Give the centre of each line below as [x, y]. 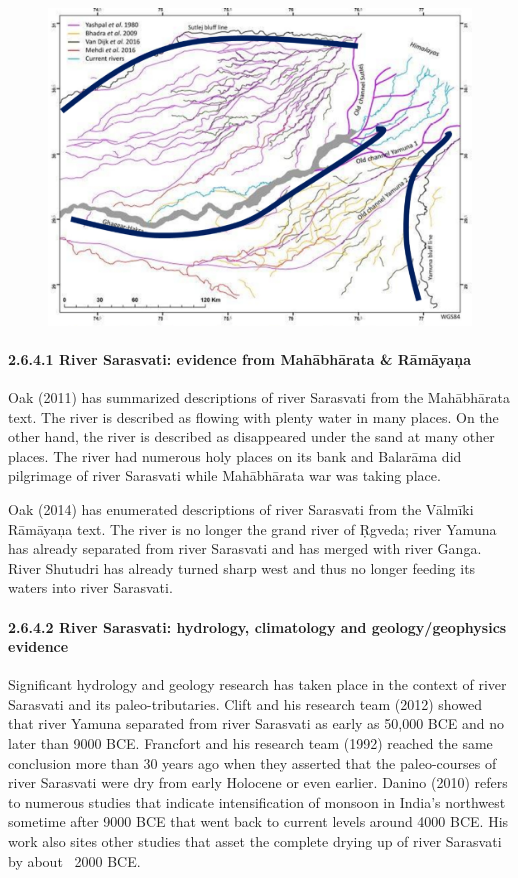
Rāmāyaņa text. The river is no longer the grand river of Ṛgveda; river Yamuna [252, 528]
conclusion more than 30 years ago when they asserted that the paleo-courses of [252, 762]
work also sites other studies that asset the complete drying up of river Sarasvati [255, 841]
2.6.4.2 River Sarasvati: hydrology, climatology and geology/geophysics [257, 626]
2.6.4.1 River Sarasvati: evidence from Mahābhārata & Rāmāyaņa [240, 358]
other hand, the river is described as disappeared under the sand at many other [251, 436]
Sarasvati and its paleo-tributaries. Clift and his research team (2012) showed [245, 703]
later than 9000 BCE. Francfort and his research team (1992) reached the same [250, 743]
